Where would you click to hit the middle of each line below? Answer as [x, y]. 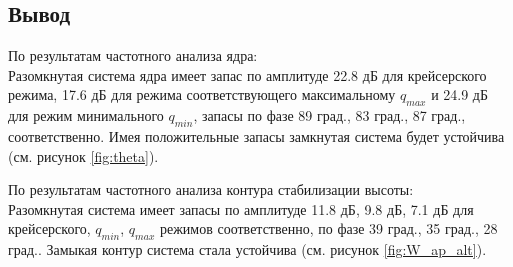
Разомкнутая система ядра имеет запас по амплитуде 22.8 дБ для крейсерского [247, 74]
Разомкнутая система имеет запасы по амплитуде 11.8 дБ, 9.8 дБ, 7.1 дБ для [241, 208]
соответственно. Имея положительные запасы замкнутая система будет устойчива [256, 135]
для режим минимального [86, 115]
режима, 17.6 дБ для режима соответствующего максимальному [202, 94]
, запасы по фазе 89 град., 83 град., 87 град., [329, 115]
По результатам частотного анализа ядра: [133, 55]
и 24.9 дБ [460, 94]
